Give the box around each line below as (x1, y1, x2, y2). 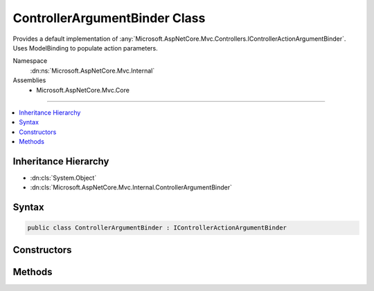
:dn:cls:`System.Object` (30, 173, 97, 182)
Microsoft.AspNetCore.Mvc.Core (36, 86, 130, 94)
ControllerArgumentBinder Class (12, 10, 206, 26)
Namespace (12, 57, 48, 65)
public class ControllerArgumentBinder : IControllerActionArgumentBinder (27, 224, 287, 232)
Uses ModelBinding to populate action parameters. (12, 44, 159, 52)
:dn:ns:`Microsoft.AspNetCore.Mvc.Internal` (30, 66, 155, 75)
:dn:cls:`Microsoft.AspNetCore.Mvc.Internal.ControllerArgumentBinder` (30, 183, 232, 191)
